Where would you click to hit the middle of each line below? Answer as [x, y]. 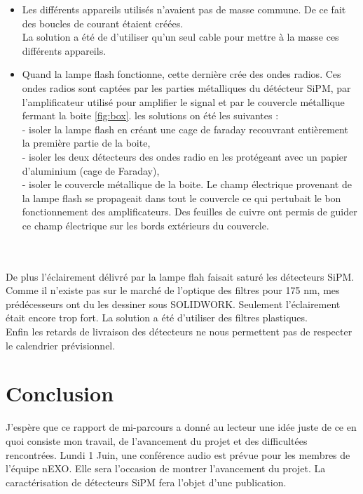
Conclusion [60, 393]
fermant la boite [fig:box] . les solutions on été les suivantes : [150, 115]
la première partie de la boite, [86, 143]
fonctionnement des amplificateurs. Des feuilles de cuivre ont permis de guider [190, 212]
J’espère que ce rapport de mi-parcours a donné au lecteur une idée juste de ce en [181, 427]
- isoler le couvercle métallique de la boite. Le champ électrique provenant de [187, 184]
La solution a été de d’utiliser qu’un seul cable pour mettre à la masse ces [180, 37]
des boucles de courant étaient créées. [103, 23]
